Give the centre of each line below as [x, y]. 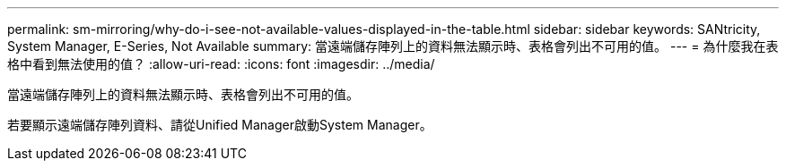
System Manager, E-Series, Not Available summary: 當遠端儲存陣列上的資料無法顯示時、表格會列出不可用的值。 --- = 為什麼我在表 [393, 46]
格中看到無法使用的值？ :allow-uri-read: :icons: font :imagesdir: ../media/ [221, 64]
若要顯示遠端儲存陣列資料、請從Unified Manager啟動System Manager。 [220, 125]
